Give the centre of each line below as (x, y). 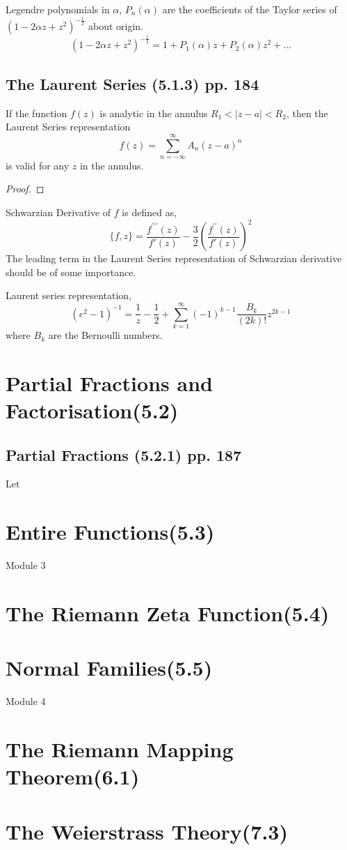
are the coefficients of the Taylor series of (250, 9)
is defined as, (150, 212)
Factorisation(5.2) (92, 410)
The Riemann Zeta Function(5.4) (168, 613)
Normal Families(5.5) (109, 668)
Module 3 (26, 565)
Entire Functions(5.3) (110, 532)
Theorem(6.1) (73, 776)
